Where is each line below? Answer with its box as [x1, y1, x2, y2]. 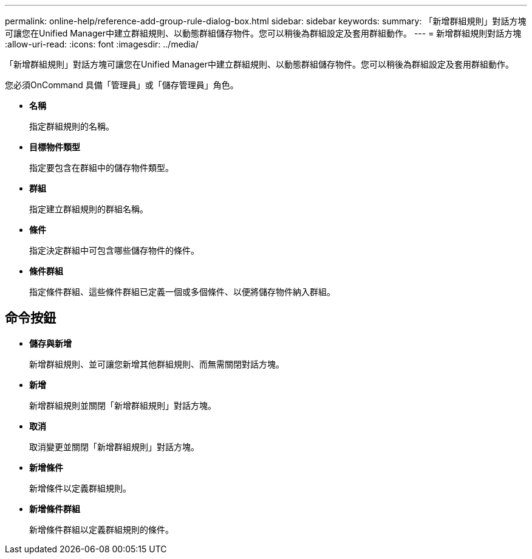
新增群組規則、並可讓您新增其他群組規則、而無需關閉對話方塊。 [29, 358, 284, 369]
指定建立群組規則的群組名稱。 [29, 204, 148, 214]
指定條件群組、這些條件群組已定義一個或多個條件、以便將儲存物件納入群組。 [29, 286, 335, 297]
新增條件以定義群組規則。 [29, 482, 131, 493]
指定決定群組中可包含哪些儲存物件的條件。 [29, 245, 199, 255]
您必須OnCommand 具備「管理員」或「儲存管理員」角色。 [5, 80, 239, 90]
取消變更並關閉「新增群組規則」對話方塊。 [29, 441, 199, 452]
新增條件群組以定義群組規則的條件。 [29, 524, 174, 535]
